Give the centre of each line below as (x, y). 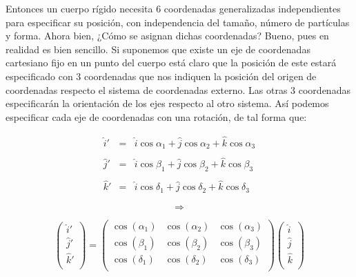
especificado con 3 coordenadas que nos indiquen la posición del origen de (161, 76)
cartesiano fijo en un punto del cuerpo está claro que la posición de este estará (171, 63)
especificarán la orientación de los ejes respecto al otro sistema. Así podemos (167, 103)
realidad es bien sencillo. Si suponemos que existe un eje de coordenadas (158, 49)
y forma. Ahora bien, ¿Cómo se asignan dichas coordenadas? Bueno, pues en (167, 36)
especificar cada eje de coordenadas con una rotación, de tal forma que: (156, 116)
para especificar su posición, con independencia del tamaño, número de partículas (178, 22)
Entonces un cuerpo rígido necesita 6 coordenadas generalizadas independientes (173, 8)
